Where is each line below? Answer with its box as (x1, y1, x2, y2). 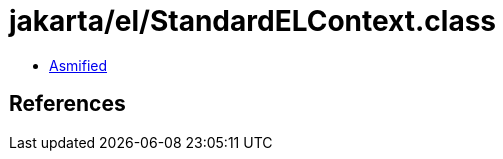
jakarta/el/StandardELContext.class (9, 4, 497, 38)
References (9, 91, 126, 117)
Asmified (49, 56, 108, 74)
